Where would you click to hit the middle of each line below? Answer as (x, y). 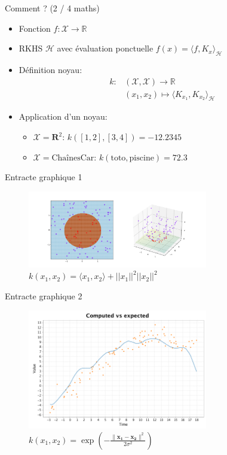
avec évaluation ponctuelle (105, 48)
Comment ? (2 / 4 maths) (52, 8)
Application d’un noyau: (63, 116)
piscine (142, 158)
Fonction (35, 28)
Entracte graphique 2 (44, 295)
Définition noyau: (50, 69)
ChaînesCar (73, 158)
